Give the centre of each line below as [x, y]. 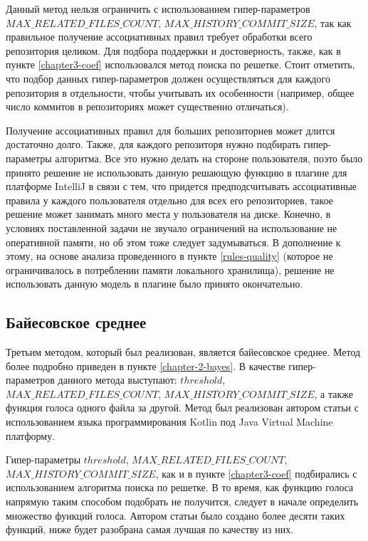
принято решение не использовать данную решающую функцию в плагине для [177, 172]
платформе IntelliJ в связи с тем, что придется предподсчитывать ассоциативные [182, 186]
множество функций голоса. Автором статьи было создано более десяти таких [175, 515]
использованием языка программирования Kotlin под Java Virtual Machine [169, 422]
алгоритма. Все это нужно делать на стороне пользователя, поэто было [209, 158]
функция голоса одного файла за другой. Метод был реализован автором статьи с [182, 408]
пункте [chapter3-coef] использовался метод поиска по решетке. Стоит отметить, [180, 64]
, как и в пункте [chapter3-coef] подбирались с [256, 473]
